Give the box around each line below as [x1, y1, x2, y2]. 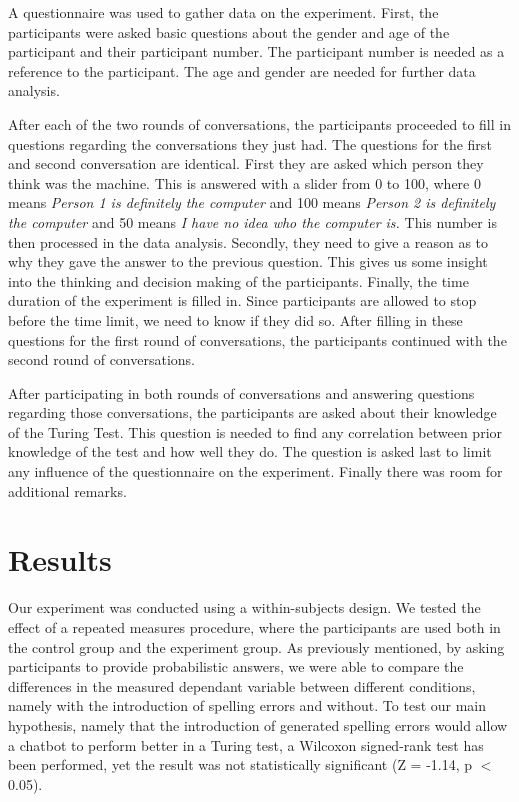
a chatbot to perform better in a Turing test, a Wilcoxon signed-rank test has [8, 734, 484, 755]
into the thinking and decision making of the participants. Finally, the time [8, 270, 469, 291]
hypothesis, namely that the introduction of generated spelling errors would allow [8, 714, 508, 735]
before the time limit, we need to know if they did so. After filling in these [8, 309, 463, 330]
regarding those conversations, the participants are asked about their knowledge [8, 402, 497, 423]
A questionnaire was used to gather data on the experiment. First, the [8, 2, 439, 22]
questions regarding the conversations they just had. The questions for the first [8, 133, 492, 154]
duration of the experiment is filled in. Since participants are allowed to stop [8, 290, 477, 311]
